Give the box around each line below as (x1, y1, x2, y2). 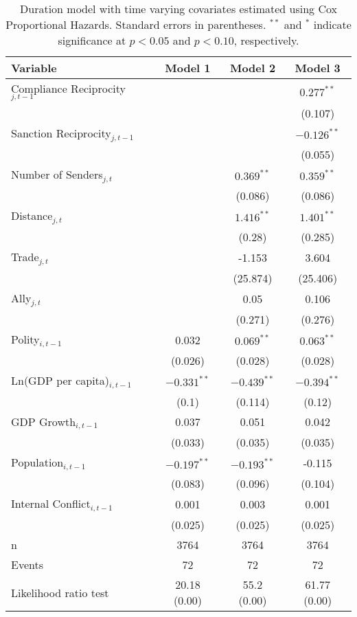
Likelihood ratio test (11, 584, 109, 601)
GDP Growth (11, 413, 76, 429)
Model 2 (229, 60, 276, 76)
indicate (313, 16, 352, 32)
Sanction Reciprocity (11, 124, 111, 141)
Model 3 (295, 60, 341, 76)
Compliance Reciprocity (11, 80, 126, 96)
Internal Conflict (11, 495, 91, 512)
